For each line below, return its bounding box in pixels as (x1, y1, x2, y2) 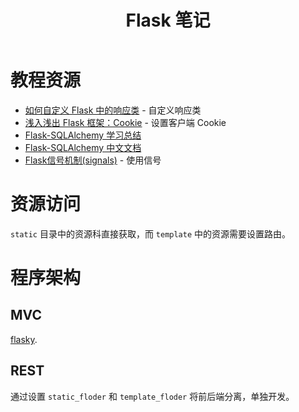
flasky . (10, 333, 38, 345)
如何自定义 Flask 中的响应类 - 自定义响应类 (24, 104, 202, 116)
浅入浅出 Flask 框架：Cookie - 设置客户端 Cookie (24, 116, 227, 128)
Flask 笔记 (125, 9, 211, 32)
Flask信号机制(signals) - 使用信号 (24, 154, 162, 166)
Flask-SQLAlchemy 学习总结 (24, 129, 142, 141)
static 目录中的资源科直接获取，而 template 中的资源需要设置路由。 (10, 227, 292, 240)
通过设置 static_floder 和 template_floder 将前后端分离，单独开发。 (10, 390, 295, 402)
